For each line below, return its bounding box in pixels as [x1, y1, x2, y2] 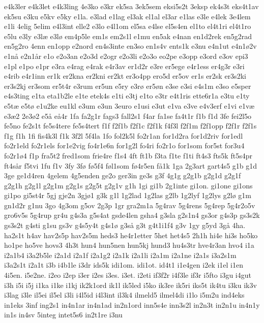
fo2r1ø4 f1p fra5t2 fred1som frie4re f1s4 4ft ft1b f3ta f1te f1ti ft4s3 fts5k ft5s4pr [4, 150, 252, 160]
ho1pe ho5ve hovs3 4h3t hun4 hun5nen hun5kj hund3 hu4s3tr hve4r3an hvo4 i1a [4, 240, 254, 250]
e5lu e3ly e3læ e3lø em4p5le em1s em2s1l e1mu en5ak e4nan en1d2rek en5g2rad [4, 30, 252, 41]
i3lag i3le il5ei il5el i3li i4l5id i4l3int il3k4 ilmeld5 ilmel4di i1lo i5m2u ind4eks [4, 289, 245, 300]
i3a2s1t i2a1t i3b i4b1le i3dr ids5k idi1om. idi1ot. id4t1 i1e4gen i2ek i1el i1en [4, 260, 243, 270]
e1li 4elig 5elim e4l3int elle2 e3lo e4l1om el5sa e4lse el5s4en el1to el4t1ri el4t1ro [4, 21, 251, 31]
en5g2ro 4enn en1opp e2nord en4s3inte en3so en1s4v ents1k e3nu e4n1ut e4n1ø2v [4, 41, 257, 51]
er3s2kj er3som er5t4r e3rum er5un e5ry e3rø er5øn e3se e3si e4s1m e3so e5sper [4, 80, 251, 91]
